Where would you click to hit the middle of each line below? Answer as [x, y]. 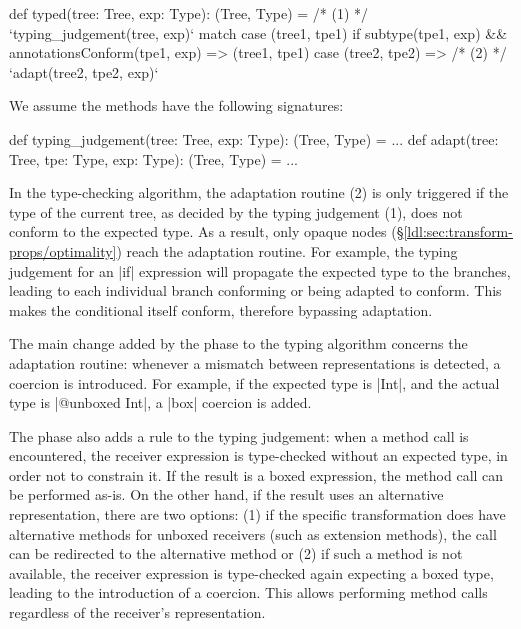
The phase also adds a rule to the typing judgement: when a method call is [239, 435]
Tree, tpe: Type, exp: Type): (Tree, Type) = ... [154, 158]
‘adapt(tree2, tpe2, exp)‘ [84, 71]
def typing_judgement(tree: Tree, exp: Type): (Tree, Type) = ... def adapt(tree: [254, 138]
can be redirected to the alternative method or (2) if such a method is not [236, 553]
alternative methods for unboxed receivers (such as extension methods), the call [253, 533]
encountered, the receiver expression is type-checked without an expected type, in [258, 455]
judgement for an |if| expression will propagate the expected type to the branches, [260, 270]
